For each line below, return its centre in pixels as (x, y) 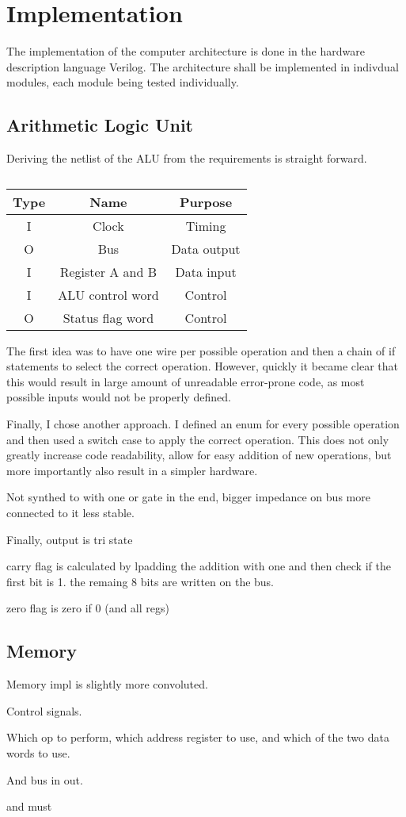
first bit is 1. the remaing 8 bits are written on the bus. (140, 581)
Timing (206, 225)
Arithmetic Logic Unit (100, 125)
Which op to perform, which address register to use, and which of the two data (198, 737)
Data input (206, 271)
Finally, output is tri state (70, 539)
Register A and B (108, 271)
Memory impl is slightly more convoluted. (107, 684)
